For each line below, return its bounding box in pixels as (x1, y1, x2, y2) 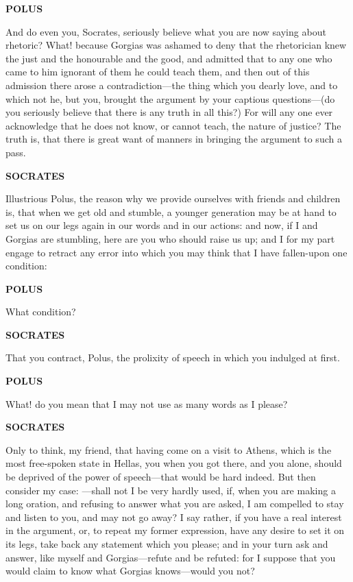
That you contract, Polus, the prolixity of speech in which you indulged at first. (5, 350, 340, 365)
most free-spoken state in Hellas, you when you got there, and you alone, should (5, 456, 342, 470)
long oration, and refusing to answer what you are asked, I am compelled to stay (5, 496, 344, 511)
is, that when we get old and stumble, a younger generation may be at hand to (5, 204, 337, 219)
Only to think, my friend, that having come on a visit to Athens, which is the (5, 442, 332, 457)
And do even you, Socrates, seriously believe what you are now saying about (5, 24, 326, 38)
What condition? (5, 304, 76, 319)
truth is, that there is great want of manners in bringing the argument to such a (5, 132, 342, 146)
